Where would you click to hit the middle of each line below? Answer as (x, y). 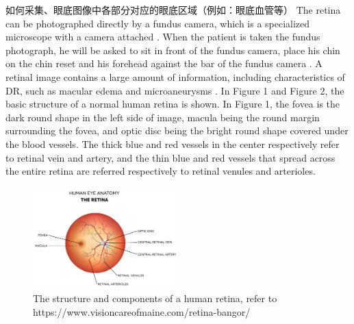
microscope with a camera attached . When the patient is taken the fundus (163, 37)
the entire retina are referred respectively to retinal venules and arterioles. (161, 171)
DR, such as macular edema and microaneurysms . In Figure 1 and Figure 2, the (175, 90)
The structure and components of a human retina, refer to (155, 298)
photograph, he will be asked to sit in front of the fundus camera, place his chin (173, 50)
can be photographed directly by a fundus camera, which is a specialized (158, 23)
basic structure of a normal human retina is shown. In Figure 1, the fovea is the (173, 104)
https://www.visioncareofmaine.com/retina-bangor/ (142, 311)
